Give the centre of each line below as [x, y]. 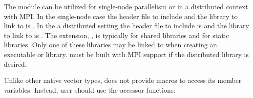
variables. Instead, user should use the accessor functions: [90, 89]
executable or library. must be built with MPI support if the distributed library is [126, 54]
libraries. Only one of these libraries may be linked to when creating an [111, 45]
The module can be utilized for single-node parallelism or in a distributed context [126, 6]
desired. [15, 64]
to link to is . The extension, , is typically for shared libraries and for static [116, 35]
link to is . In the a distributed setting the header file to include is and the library [126, 26]
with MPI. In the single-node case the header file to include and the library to [121, 16]
